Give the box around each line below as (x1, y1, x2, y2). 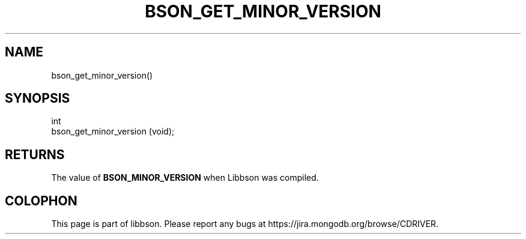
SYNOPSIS (5, 91, 70, 106)
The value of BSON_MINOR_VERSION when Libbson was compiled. (51, 172, 319, 183)
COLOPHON (5, 193, 77, 208)
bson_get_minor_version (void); (51, 126, 175, 137)
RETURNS (5, 147, 65, 162)
